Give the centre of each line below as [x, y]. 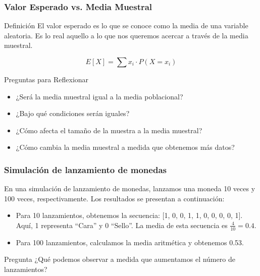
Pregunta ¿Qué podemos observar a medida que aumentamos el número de [120, 259]
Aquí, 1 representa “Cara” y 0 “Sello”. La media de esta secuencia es [122, 225]
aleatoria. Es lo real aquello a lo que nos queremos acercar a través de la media [126, 35]
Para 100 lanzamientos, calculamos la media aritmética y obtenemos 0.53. [130, 242]
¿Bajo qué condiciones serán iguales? [73, 113]
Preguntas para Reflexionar [46, 79]
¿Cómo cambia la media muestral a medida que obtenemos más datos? [125, 147]
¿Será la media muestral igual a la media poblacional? [99, 96]
